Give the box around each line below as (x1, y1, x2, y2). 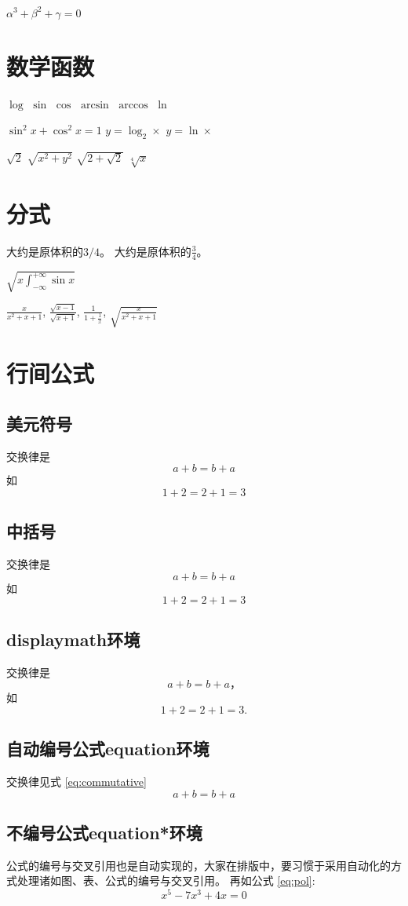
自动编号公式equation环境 (6, 736, 209, 761)
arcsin (80, 99, 109, 111)
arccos (118, 99, 148, 111)
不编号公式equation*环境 (6, 820, 202, 844)
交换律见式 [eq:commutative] (6, 773, 147, 789)
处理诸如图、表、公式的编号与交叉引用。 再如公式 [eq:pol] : (16, 872, 315, 889)
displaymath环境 (6, 627, 140, 651)
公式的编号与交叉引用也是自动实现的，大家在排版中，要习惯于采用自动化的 (6, 857, 391, 873)
